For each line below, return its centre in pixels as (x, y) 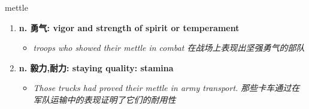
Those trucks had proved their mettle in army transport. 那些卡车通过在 (166, 88)
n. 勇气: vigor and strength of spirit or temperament (129, 27)
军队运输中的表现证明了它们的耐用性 (104, 99)
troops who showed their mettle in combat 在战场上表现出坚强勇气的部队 (169, 48)
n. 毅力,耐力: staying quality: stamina (96, 67)
